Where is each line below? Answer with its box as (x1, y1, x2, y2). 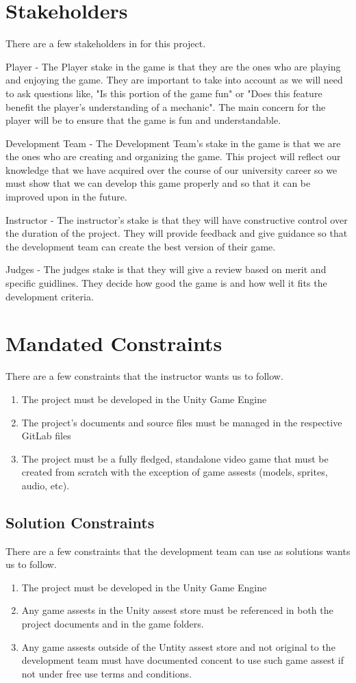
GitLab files (21, 428, 71, 443)
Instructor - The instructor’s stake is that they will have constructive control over (5, 212, 348, 227)
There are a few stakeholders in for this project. (5, 36, 206, 51)
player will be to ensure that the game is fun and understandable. (5, 113, 281, 127)
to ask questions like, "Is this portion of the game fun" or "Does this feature (5, 86, 322, 100)
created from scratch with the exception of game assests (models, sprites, (21, 465, 328, 479)
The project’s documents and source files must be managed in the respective (21, 415, 342, 429)
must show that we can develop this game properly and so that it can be (5, 176, 311, 190)
